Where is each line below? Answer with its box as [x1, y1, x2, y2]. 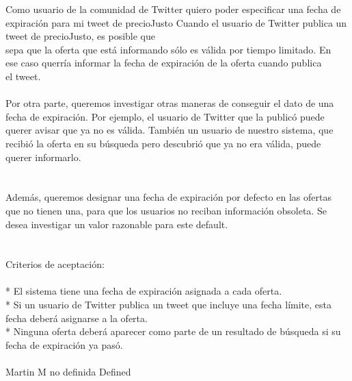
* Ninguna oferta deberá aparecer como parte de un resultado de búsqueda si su [5, 324, 341, 339]
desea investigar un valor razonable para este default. [5, 217, 228, 231]
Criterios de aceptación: [5, 257, 105, 271]
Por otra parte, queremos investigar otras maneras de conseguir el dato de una [5, 96, 334, 110]
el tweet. [5, 69, 41, 83]
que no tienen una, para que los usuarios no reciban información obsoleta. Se [5, 203, 327, 217]
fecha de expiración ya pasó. [5, 337, 123, 352]
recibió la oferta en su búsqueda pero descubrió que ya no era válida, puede [5, 136, 321, 150]
